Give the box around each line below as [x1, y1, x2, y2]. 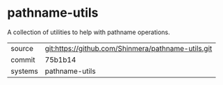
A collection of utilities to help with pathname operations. [7, 28, 170, 36]
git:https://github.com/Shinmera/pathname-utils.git [44, 43, 213, 53]
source [10, 43, 33, 53]
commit [10, 54, 35, 64]
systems [10, 66, 38, 76]
